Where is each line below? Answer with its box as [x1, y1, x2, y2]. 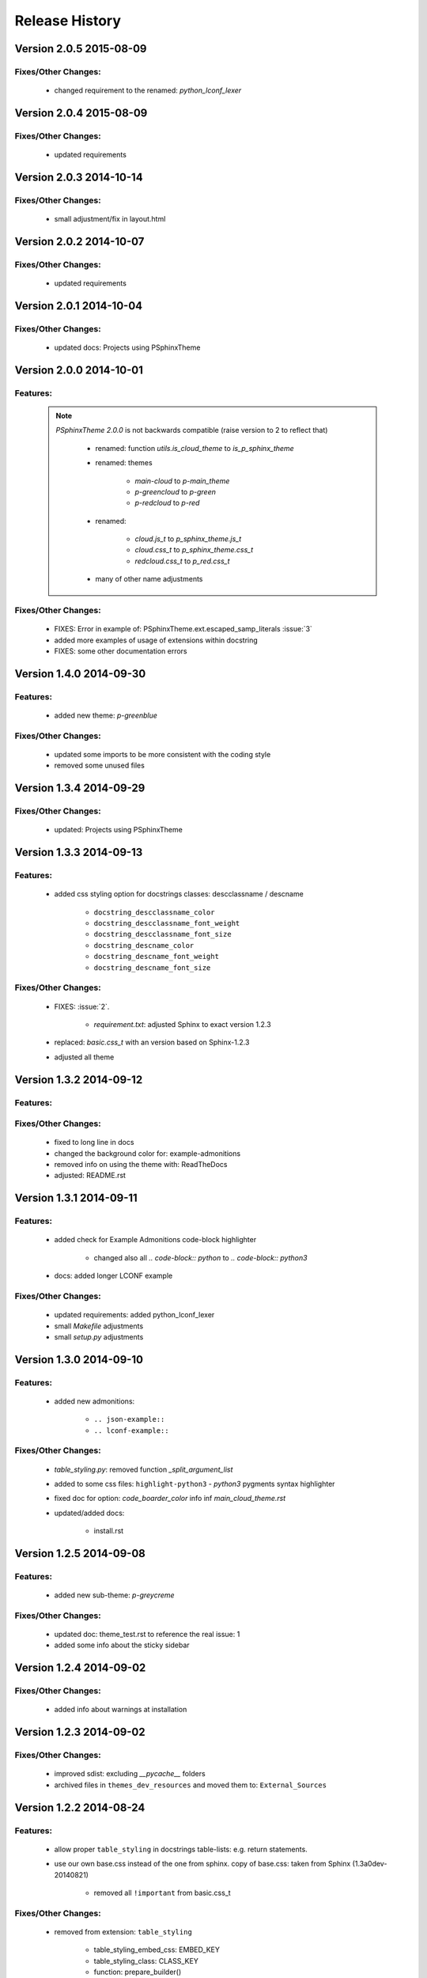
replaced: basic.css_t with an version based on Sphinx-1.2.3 [54, 1037, 250, 1048]
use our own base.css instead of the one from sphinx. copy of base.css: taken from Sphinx [54, 1859, 351, 1869]
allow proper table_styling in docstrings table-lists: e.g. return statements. [54, 1844, 308, 1854]
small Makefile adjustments [54, 1321, 144, 1331]
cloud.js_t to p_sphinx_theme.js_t [134, 534, 242, 544]
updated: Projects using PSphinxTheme [54, 825, 183, 835]
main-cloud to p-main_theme [134, 476, 230, 486]
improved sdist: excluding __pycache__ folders [54, 1769, 206, 1779]
